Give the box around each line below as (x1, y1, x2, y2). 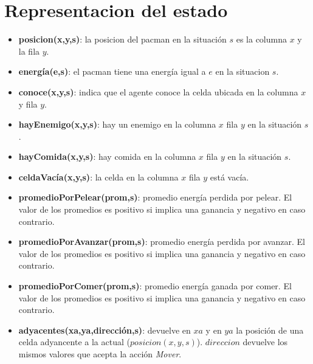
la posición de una (236, 323, 304, 336)
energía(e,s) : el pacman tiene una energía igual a (18, 65, 206, 78)
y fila (18, 97, 38, 110)
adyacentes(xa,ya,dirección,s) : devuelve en (18, 323, 191, 336)
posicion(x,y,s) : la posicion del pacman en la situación (18, 33, 227, 46)
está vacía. (210, 170, 249, 183)
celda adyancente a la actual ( (18, 335, 130, 348)
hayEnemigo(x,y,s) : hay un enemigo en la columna (18, 118, 216, 131)
